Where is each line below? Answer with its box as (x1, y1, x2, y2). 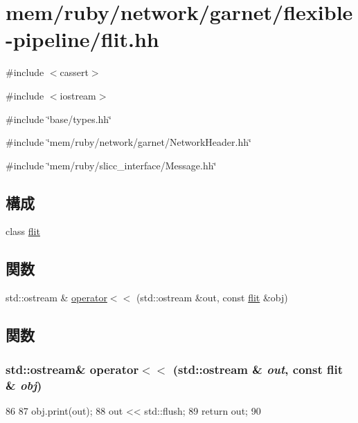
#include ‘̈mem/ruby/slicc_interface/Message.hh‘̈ (6, 158, 217, 172)
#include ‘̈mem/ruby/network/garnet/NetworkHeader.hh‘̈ (6, 135, 251, 149)
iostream (60, 88, 96, 102)
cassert (60, 65, 89, 79)
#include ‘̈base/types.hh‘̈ (6, 111, 112, 126)
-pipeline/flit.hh (6, 25, 159, 53)
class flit (6, 224, 40, 238)
